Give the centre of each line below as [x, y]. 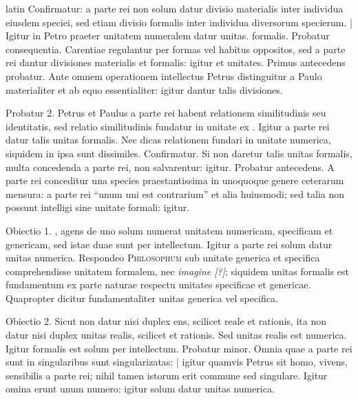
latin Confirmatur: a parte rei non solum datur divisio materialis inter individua [175, 8]
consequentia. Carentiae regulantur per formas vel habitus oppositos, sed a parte [176, 49]
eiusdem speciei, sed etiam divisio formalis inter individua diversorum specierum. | [179, 22]
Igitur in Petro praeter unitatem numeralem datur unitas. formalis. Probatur [168, 36]
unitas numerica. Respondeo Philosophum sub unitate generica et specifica [163, 258]
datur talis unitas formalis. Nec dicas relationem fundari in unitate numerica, [168, 140]
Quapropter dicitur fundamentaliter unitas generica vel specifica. [142, 298]
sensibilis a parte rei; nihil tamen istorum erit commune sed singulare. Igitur [167, 375]
